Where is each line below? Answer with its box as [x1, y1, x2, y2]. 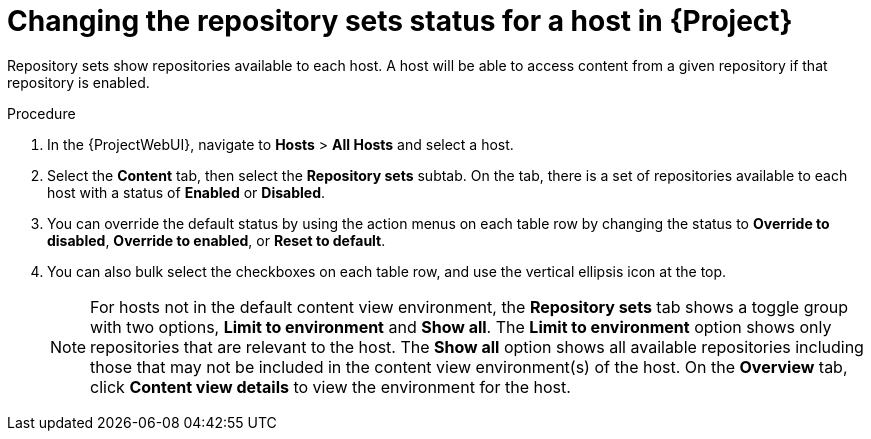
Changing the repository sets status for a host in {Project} [7, 4, 793, 38]
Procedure [7, 104, 76, 122]
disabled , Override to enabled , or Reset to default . [47, 231, 386, 249]
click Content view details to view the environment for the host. [90, 376, 571, 397]
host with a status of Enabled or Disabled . [47, 183, 326, 201]
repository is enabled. [7, 73, 150, 91]
